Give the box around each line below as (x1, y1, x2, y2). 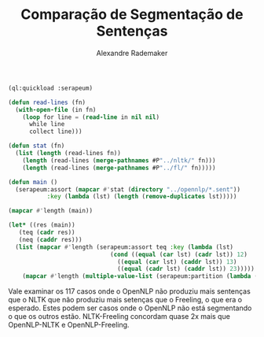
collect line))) (28, 128, 82, 135)
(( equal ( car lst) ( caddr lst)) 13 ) (116, 257, 237, 265)
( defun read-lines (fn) (8, 98, 86, 106)
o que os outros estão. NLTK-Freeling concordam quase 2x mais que (8, 312, 230, 321)
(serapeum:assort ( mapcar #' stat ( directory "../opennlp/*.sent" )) (15, 185, 241, 194)
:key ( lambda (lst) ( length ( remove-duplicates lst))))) (46, 193, 237, 201)
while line (28, 120, 65, 128)
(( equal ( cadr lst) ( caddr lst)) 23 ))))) (116, 265, 255, 273)
